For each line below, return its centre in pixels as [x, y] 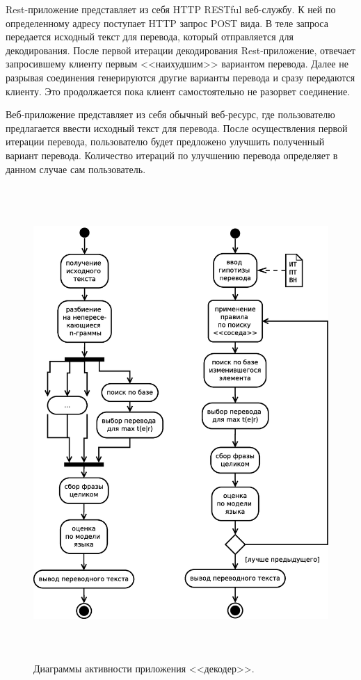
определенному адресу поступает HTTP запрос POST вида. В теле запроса [167, 23]
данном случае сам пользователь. [76, 169]
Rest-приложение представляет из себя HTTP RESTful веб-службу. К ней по [171, 9]
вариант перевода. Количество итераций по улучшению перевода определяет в [172, 155]
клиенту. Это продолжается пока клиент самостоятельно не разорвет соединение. [178, 91]
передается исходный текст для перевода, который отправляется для [150, 37]
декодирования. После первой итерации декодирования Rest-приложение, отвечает [180, 50]
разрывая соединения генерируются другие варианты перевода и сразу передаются [180, 77]
